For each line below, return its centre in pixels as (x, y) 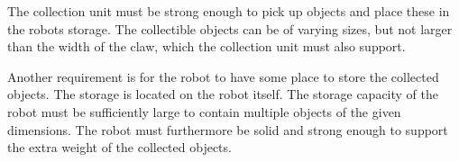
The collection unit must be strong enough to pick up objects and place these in (229, 11)
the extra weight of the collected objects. (119, 147)
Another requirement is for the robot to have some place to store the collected (223, 76)
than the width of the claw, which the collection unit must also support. (207, 46)
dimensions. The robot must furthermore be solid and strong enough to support (228, 129)
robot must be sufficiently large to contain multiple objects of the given (204, 111)
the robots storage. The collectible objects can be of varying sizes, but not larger (230, 28)
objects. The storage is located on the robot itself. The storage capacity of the (223, 94)
